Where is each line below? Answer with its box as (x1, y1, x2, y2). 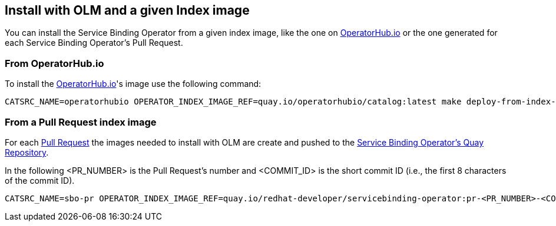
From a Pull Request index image (5, 116, 157, 128)
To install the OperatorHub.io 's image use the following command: (5, 79, 262, 89)
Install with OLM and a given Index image (5, 3, 250, 18)
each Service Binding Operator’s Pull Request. (5, 38, 183, 48)
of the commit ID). (5, 175, 75, 185)
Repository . (5, 147, 49, 157)
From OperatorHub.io (5, 57, 104, 69)
